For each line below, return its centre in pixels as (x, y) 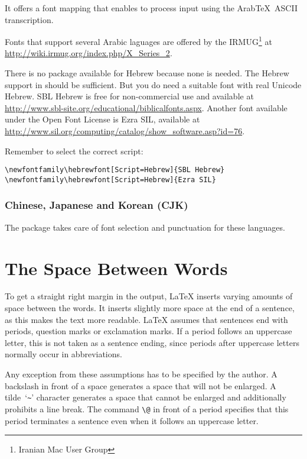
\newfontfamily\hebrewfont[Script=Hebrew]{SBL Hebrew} (115, 170)
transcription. (29, 19)
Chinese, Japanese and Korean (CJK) (97, 205)
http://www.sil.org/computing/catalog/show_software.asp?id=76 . (125, 131)
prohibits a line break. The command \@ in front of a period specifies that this (147, 408)
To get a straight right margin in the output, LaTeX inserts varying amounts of (149, 296)
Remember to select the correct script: (74, 151)
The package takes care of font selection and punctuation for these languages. (145, 227)
